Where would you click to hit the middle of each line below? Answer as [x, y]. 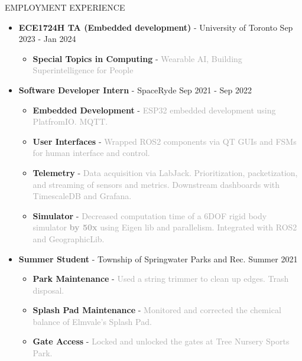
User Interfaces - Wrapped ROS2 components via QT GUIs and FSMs [165, 141]
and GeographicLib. [69, 238]
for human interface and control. [91, 153]
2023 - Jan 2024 [47, 39]
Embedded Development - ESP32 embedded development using [154, 110]
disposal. [48, 290]
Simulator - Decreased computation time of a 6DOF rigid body [150, 215]
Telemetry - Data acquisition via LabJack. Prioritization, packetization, [165, 172]
